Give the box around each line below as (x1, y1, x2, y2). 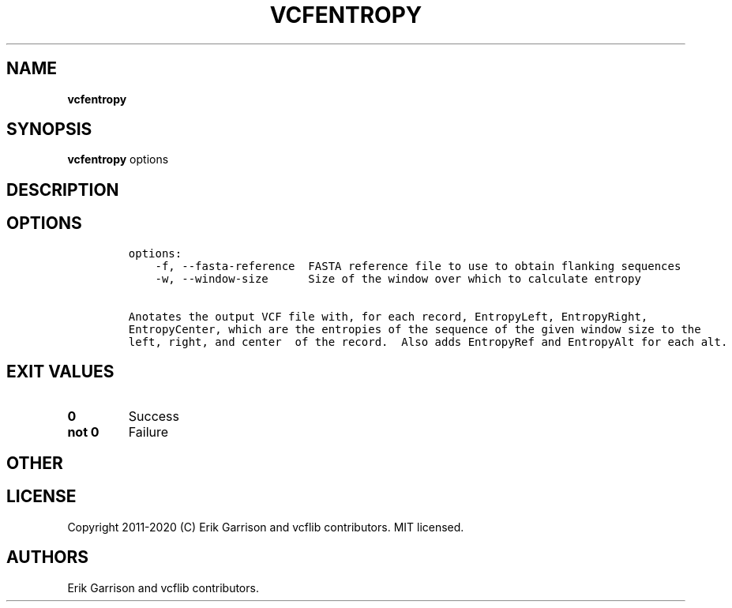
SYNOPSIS (6, 119, 92, 140)
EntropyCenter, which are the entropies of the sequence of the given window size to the (128, 322, 701, 336)
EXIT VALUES (6, 362, 114, 382)
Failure (128, 423, 169, 440)
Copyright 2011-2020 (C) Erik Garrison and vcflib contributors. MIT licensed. (67, 520, 464, 534)
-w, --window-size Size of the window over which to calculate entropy (155, 272, 641, 285)
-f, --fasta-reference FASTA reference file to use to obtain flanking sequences (155, 259, 681, 272)
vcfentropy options (67, 152, 169, 167)
